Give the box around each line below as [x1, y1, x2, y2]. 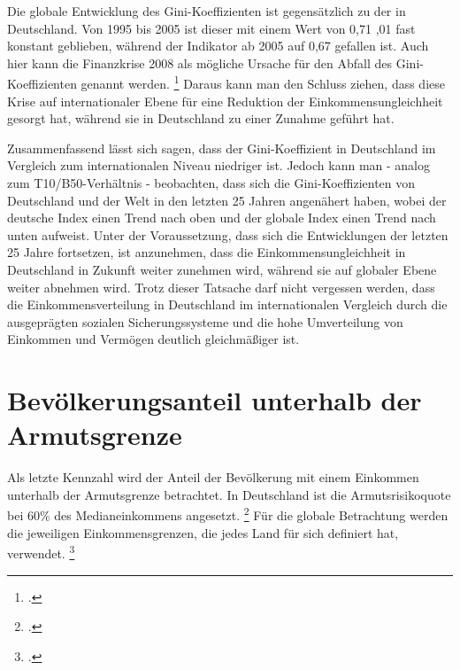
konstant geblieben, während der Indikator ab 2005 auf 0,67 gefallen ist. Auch [7, 36, 429, 55]
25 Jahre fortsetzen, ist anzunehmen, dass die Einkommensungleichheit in [7, 243, 406, 261]
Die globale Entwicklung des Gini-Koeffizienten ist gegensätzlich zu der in [7, 2, 406, 19]
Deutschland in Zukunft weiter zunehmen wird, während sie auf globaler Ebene [7, 260, 437, 278]
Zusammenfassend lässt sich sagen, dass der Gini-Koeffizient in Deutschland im [7, 138, 436, 157]
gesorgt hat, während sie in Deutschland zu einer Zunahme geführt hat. [7, 109, 395, 128]
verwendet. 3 [7, 541, 75, 562]
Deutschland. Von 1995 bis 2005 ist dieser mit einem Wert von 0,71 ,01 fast [7, 19, 416, 37]
